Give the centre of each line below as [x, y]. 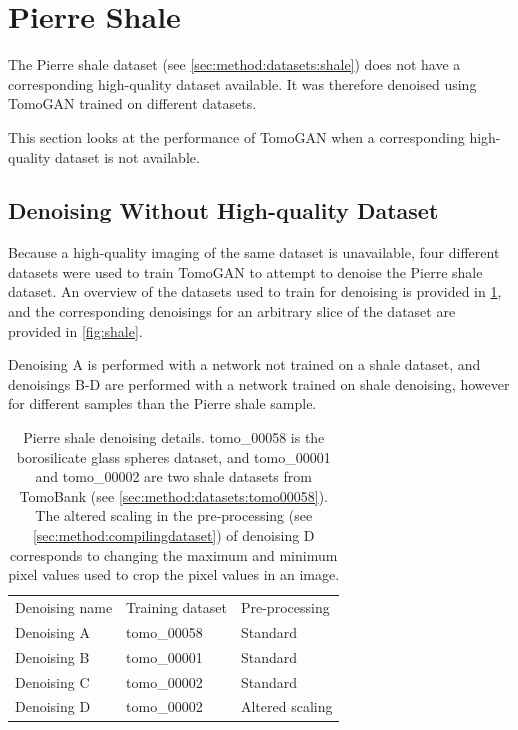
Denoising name [64, 607]
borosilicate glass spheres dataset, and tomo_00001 [173, 456]
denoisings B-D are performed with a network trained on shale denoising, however [259, 383]
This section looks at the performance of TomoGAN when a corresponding [236, 136]
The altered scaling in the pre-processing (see [174, 515]
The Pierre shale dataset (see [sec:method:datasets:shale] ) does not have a [234, 64]
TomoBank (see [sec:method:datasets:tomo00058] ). [173, 495]
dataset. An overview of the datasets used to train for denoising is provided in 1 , [255, 291]
